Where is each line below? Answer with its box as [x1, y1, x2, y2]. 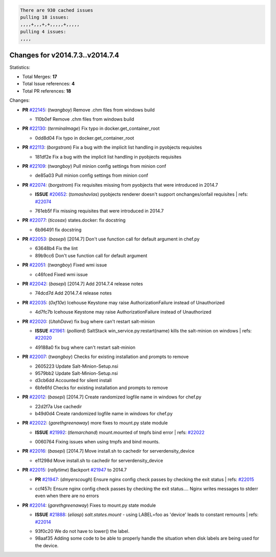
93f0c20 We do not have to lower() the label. [35, 528, 130, 534]
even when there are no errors [35, 493, 99, 499]
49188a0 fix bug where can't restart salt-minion [35, 344, 135, 350]
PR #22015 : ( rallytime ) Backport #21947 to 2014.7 [22, 467, 127, 473]
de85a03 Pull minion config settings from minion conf [35, 172, 148, 179]
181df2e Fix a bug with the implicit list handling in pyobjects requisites [35, 153, 181, 160]
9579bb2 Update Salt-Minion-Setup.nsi [35, 370, 118, 376]
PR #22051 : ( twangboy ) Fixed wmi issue [22, 262, 107, 268]
